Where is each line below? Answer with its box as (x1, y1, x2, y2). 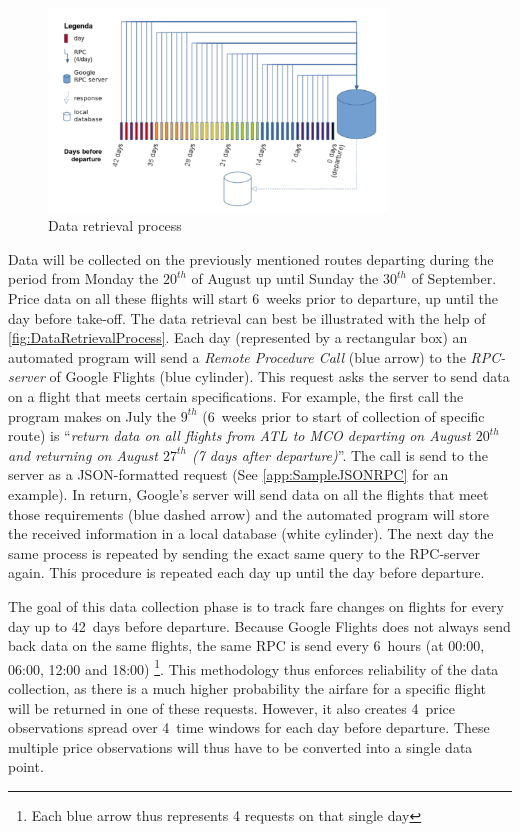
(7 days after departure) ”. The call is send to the (191, 444, 489, 465)
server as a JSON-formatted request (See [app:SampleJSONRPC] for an (8, 464, 449, 485)
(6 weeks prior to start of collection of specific (202, 405, 485, 426)
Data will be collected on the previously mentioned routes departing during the (8, 248, 494, 269)
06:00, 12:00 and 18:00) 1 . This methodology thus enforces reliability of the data (8, 655, 499, 679)
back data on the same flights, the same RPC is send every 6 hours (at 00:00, (8, 635, 485, 656)
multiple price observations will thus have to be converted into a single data (8, 736, 473, 757)
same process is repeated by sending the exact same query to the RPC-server (8, 542, 480, 563)
